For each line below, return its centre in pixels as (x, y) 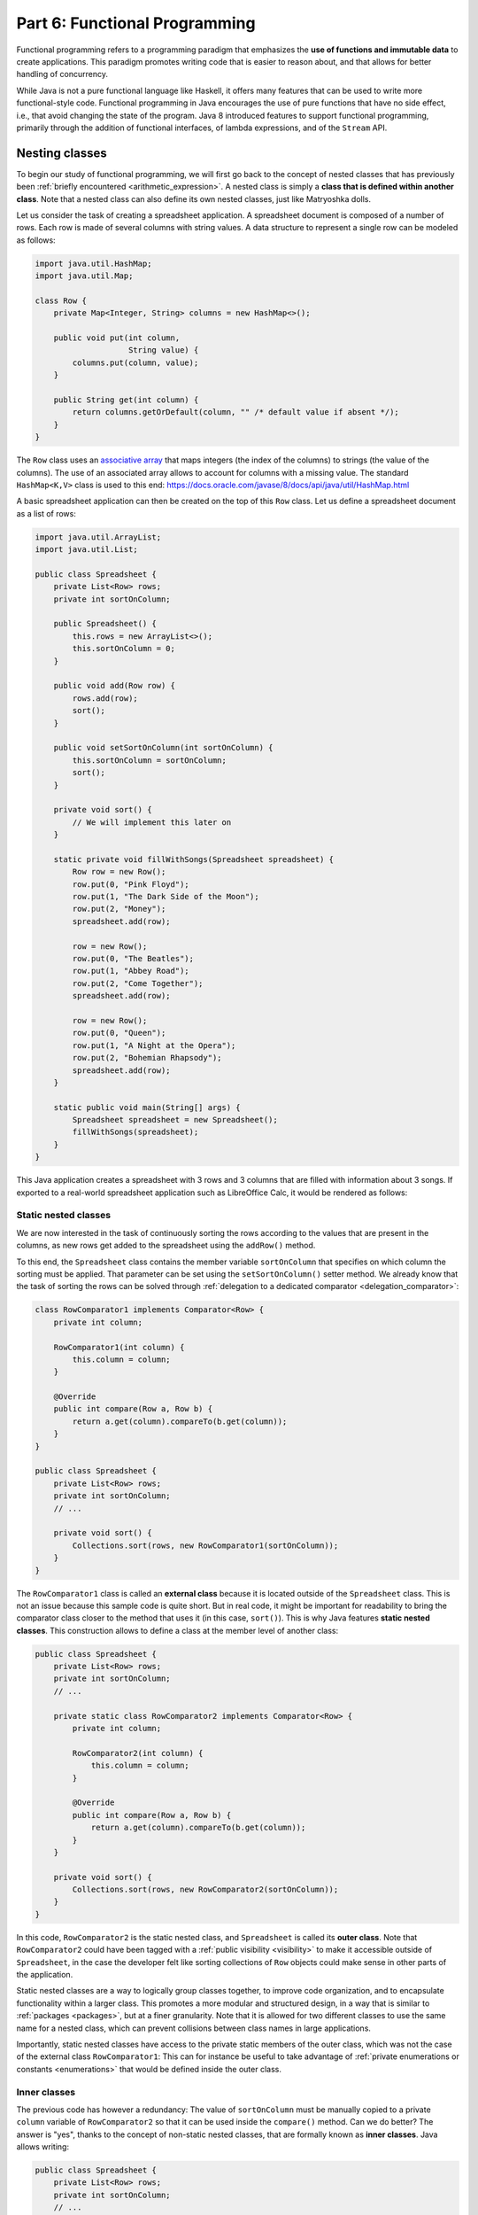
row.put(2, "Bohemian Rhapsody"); (147, 1058)
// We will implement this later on (152, 822)
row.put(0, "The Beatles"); (133, 959)
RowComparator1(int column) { (119, 1347)
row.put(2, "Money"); (119, 909)
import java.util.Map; (84, 276)
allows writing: (43, 2147)
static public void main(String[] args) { (147, 1107)
